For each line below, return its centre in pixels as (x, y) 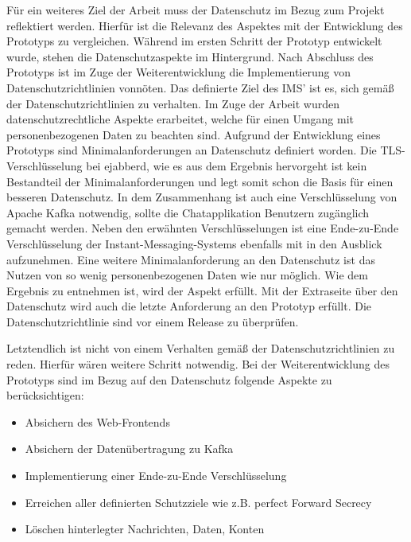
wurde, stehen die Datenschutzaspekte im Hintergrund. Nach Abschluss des (190, 56)
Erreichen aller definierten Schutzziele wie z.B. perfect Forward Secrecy (198, 502)
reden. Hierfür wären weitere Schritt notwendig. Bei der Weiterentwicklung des (198, 364)
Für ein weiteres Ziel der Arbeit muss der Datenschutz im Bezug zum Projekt (196, 10)
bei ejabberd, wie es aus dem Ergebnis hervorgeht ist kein (227, 165)
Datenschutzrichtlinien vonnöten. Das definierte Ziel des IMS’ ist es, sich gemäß (200, 87)
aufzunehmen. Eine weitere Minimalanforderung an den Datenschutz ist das (191, 259)
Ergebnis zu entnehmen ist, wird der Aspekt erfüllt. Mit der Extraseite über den (202, 290)
